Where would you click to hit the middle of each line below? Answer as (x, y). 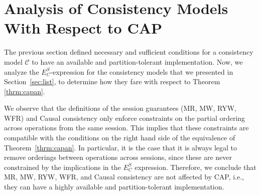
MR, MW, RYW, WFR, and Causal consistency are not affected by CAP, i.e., (124, 177)
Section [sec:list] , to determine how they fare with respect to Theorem (112, 81)
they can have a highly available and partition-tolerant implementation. (114, 187)
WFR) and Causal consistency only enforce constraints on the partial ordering (125, 118)
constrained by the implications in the (62, 167)
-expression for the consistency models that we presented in (142, 71)
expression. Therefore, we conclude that (196, 167)
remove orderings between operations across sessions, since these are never (118, 157)
